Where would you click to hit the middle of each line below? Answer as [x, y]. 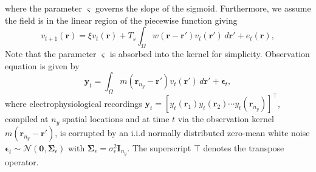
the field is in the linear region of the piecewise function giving [121, 20]
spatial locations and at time [116, 119]
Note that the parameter [51, 53]
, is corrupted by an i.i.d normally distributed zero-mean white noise [182, 132]
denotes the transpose [244, 147]
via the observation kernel [226, 119]
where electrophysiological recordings [74, 103]
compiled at [27, 119]
